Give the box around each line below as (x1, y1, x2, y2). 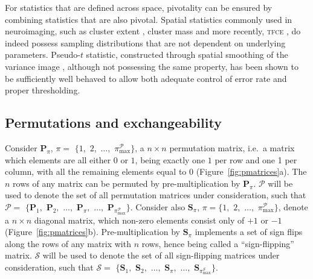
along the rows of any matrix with (5, 237, 131, 249)
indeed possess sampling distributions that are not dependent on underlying (5, 36, 286, 49)
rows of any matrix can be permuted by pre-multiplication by (13, 177, 240, 189)
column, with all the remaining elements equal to (5, 165, 187, 178)
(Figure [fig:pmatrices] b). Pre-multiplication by (5, 225, 180, 238)
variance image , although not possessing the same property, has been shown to (5, 60, 298, 72)
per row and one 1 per (215, 153, 297, 166)
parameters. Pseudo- (5, 48, 80, 61)
